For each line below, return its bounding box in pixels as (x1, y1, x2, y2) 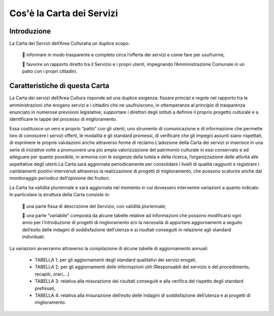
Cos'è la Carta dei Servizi (9, 8, 118, 19)
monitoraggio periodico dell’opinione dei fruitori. (9, 175, 110, 181)
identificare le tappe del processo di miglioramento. (9, 116, 117, 122)
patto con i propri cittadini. (22, 68, 78, 75)
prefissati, (35, 285, 56, 291)
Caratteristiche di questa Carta (9, 82, 110, 90)
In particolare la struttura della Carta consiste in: (9, 192, 110, 198)
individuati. (22, 234, 45, 240)
